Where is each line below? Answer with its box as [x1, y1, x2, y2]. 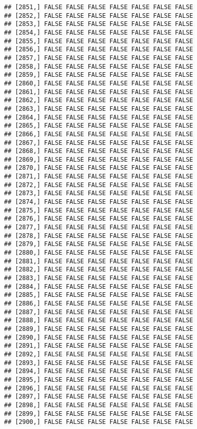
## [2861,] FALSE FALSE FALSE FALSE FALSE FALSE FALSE [4, 88, 193, 96]
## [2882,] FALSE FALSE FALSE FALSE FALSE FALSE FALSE [4, 266, 193, 273]
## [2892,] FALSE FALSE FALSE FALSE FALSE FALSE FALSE [4, 350, 193, 358]
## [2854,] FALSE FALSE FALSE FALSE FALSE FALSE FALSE [4, 28, 193, 36]
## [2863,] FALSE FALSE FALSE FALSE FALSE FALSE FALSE [4, 105, 193, 112]
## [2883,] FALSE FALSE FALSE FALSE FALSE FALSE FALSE [4, 274, 193, 282]
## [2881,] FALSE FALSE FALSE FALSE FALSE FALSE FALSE [4, 257, 193, 265]
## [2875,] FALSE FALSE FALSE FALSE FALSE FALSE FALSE [4, 206, 193, 214]
